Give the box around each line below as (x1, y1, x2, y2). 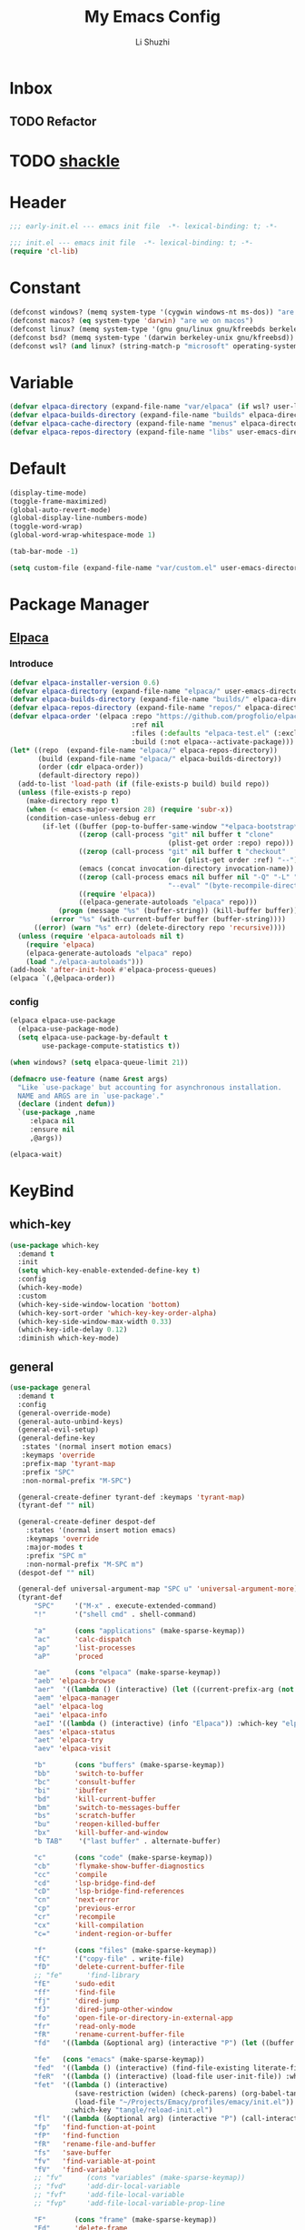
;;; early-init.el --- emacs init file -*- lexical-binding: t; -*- (9, 222, 279, 231)
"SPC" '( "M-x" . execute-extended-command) (33, 1602, 218, 1611)
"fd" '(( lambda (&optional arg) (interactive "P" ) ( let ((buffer (33, 2039, 295, 2048)
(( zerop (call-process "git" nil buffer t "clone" (78, 830, 274, 839)
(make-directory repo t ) (25, 796, 120, 806)
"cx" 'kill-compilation (33, 1921, 144, 1930)
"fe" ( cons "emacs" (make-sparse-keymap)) (33, 2055, 205, 2064)
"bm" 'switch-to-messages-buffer (33, 1803, 181, 1812)
